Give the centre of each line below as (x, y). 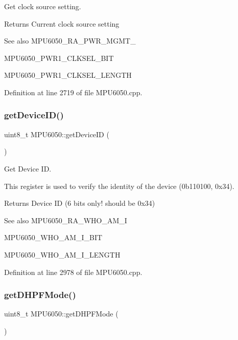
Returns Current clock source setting (62, 23)
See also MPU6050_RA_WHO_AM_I (66, 220)
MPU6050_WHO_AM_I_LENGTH (62, 254)
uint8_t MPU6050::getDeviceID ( (57, 134)
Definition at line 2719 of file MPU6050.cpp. (73, 92)
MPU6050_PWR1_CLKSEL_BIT (59, 58)
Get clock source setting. (43, 6)
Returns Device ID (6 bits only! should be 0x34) (80, 203)
